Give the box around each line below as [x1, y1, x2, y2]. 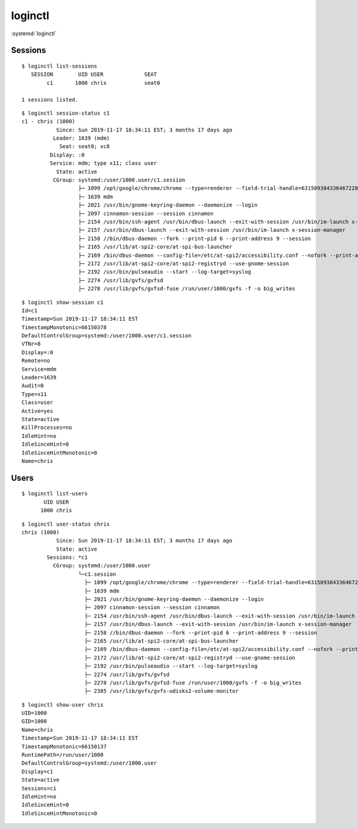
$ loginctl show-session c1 [21, 299, 104, 306]
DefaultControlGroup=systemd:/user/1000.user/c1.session [21, 332, 192, 339]
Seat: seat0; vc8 [59, 143, 110, 150]
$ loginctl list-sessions [21, 63, 98, 69]
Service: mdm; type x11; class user [50, 160, 158, 167]
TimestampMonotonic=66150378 [21, 324, 107, 331]
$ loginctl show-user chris [21, 701, 104, 708]
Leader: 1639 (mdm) [53, 135, 110, 142]
